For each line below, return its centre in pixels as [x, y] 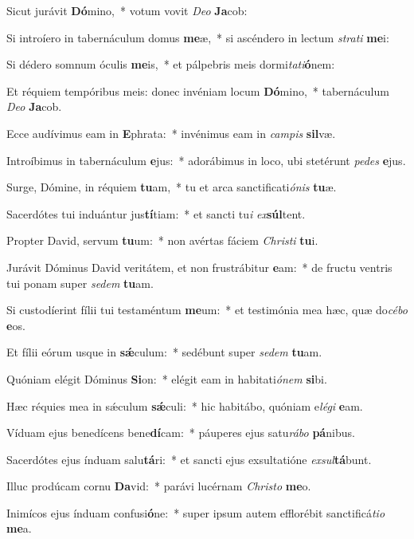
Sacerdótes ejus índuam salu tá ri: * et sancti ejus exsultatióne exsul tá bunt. [189, 459]
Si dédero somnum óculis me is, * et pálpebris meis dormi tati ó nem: [171, 64]
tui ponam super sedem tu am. [80, 283]
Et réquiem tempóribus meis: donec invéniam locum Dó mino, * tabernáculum [198, 90]
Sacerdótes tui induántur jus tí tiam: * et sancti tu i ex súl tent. [156, 213]
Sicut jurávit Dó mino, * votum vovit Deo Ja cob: [127, 10]
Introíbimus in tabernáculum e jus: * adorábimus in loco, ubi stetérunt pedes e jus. [206, 160]
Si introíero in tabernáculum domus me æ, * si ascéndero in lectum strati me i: [198, 37]
